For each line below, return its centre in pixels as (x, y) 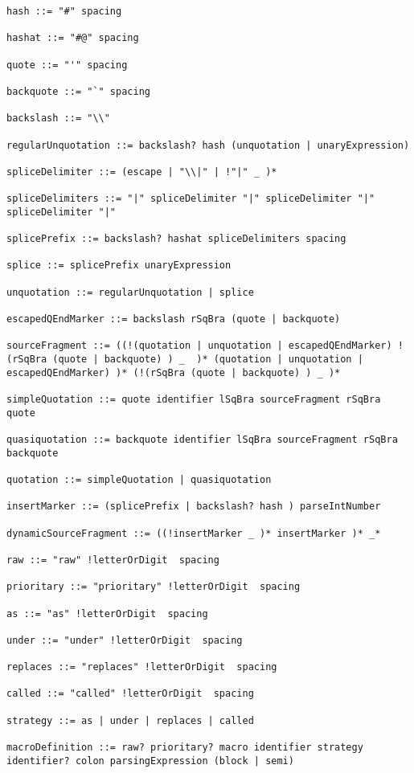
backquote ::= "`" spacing (78, 91)
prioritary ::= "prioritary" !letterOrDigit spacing (154, 587)
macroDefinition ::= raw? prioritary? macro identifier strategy (185, 748)
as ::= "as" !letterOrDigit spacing (107, 613)
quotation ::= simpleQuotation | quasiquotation (139, 479)
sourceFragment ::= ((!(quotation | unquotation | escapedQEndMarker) (199, 346)
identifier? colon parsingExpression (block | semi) (150, 761)
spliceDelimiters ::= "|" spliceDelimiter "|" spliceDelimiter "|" (191, 199)
